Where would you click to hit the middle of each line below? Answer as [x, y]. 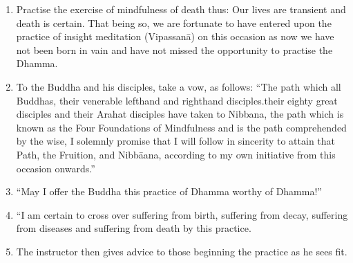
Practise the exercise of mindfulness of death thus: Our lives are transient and [181, 9]
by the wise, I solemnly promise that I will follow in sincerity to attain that [175, 141]
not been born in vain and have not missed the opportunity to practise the [174, 49]
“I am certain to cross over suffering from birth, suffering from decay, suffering [182, 214]
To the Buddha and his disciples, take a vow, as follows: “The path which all [179, 86]
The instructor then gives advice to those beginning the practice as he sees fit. [182, 251]
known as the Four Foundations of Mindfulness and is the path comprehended [181, 127]
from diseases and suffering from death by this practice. [134, 228]
